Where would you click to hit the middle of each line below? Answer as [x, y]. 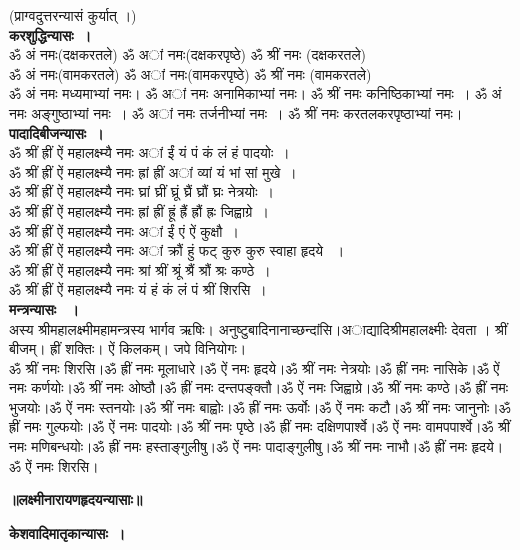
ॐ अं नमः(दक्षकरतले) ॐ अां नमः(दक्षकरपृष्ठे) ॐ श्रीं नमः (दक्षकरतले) [188, 54]
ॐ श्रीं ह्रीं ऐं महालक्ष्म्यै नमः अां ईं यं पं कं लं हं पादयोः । [149, 152]
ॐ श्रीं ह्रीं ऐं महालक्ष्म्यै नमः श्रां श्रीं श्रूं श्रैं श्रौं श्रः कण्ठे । [140, 269]
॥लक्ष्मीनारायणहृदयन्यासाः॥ [76, 499]
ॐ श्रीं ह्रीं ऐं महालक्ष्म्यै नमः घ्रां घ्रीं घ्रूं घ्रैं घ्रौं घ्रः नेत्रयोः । [142, 191]
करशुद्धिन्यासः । [50, 34]
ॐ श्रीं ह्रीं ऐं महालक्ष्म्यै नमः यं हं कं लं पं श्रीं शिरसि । [138, 289]
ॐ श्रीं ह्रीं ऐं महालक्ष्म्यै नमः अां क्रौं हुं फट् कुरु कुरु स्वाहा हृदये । [177, 250]
